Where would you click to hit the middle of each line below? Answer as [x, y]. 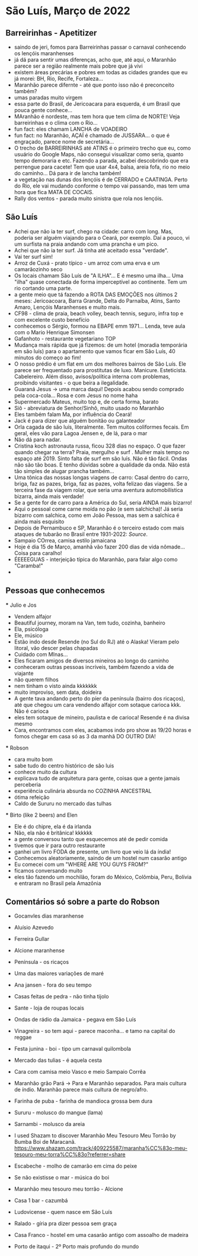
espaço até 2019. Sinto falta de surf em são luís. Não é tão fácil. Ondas [100, 458]
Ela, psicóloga [31, 629]
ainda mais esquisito [39, 521]
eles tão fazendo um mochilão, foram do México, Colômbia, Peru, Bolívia [103, 877]
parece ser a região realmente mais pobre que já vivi [78, 66]
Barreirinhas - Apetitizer [51, 33]
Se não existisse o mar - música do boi [62, 1178]
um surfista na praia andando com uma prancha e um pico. [86, 244]
